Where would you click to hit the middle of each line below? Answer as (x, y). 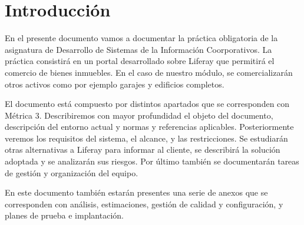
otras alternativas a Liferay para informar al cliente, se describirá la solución (143, 150)
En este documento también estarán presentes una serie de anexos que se (136, 192)
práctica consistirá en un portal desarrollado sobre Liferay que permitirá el (140, 61)
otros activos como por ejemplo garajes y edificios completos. (115, 84)
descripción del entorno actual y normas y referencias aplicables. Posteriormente (149, 127)
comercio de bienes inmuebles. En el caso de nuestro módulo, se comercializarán (149, 72)
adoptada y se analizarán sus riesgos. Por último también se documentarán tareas (152, 161)
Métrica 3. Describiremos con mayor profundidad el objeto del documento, (139, 115)
